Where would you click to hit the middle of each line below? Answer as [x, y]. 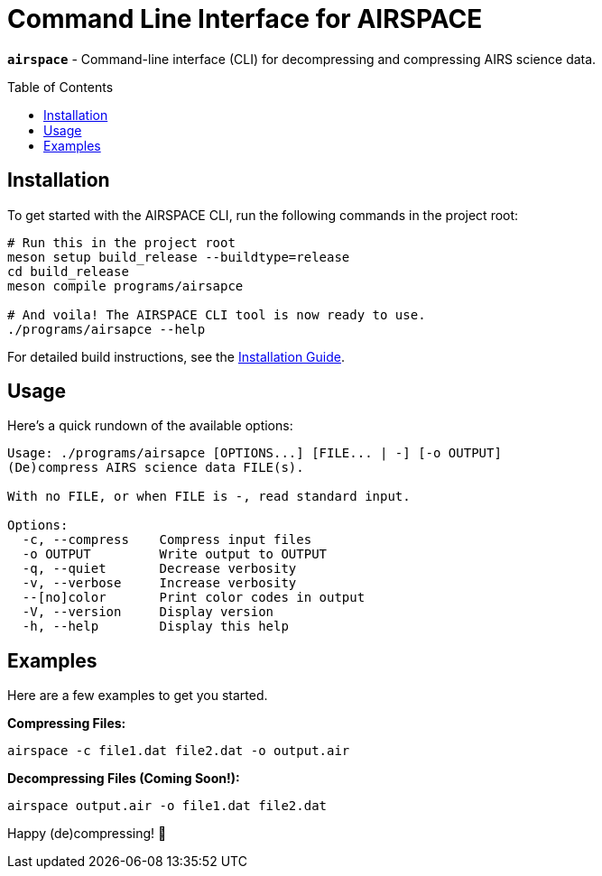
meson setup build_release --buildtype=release [179, 257]
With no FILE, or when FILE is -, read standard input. [209, 497]
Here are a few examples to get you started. [138, 696]
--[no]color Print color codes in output [194, 598]
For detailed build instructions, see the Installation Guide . [176, 356]
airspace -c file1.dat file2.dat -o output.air [179, 751]
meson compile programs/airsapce [125, 286]
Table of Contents [60, 87]
